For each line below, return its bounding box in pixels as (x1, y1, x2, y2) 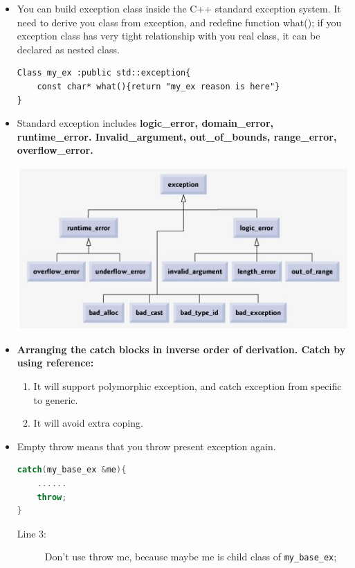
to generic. (33, 392, 78, 407)
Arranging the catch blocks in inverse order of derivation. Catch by (17, 341, 346, 356)
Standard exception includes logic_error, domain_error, (17, 116, 274, 130)
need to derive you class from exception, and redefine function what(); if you (17, 15, 342, 29)
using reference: (17, 355, 94, 370)
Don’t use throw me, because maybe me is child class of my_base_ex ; (44, 549, 337, 564)
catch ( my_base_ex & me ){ (17, 465, 127, 475)
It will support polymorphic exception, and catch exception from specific (33, 379, 342, 393)
